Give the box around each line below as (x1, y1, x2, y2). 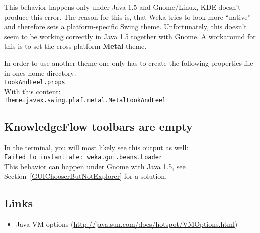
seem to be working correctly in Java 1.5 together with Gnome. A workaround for (4, 31, 256, 41)
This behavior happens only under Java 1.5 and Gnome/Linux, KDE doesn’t (4, 2, 241, 12)
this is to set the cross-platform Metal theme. (4, 41, 147, 51)
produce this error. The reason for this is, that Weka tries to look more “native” (4, 11, 251, 22)
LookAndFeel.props (4, 79, 65, 86)
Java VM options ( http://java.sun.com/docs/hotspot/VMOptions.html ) (16, 218, 238, 229)
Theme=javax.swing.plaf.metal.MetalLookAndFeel (4, 97, 166, 104)
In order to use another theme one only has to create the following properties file (4, 57, 253, 68)
